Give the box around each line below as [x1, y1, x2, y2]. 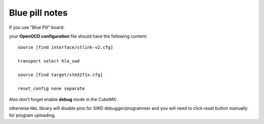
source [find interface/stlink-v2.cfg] [18, 44, 113, 50]
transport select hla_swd [18, 59, 80, 64]
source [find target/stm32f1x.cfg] [18, 72, 103, 78]
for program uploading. [9, 112, 56, 118]
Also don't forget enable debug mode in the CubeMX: [9, 97, 117, 103]
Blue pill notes [9, 7, 68, 18]
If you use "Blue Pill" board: [9, 24, 65, 30]
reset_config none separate [18, 85, 85, 91]
